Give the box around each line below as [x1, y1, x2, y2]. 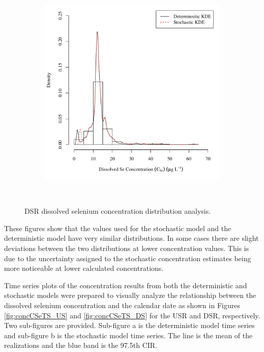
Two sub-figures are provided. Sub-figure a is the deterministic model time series [4, 320, 255, 331]
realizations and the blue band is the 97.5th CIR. [4, 340, 158, 350]
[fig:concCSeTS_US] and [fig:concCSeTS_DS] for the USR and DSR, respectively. [4, 310, 260, 320]
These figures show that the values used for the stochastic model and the [4, 222, 231, 233]
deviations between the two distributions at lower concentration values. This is [4, 242, 249, 253]
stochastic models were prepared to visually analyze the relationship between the [4, 290, 256, 300]
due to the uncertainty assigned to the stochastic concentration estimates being [4, 253, 251, 263]
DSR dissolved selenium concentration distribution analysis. [24, 206, 211, 216]
